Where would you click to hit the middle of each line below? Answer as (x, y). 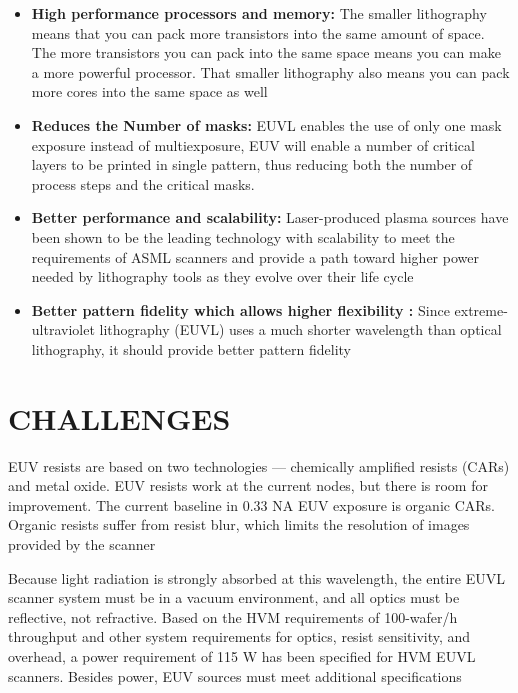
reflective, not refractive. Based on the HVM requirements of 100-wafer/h (233, 616)
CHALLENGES (119, 417)
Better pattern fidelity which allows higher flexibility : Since (240, 309)
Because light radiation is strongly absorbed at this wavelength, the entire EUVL (256, 577)
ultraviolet (63, 329)
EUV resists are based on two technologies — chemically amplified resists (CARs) (259, 465)
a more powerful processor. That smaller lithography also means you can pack (270, 71)
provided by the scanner (82, 544)
